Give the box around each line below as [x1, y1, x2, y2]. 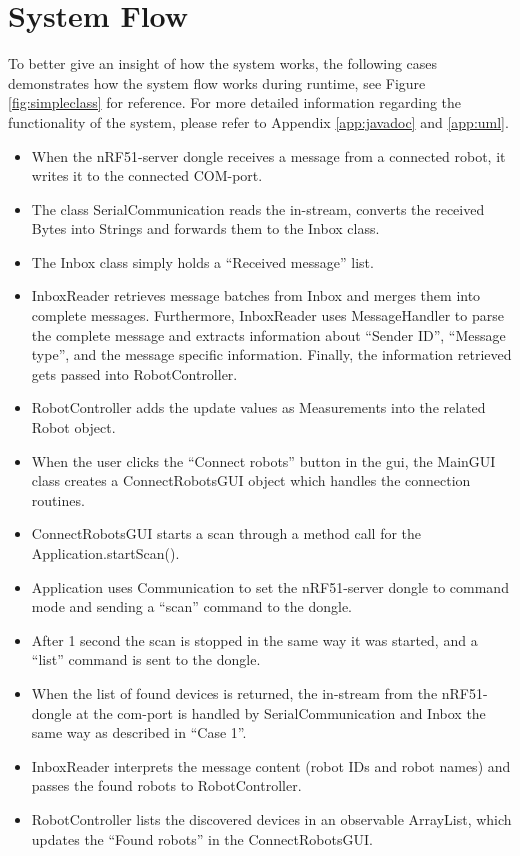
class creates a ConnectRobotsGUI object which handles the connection [31, 470, 471, 491]
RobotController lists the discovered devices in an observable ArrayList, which [31, 808, 512, 829]
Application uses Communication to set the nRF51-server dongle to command [31, 576, 509, 597]
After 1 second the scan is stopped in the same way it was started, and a [31, 629, 478, 650]
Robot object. [31, 417, 116, 438]
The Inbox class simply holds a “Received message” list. [31, 251, 374, 272]
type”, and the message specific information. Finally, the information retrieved [31, 344, 512, 365]
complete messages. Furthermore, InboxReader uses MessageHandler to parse [31, 305, 504, 326]
